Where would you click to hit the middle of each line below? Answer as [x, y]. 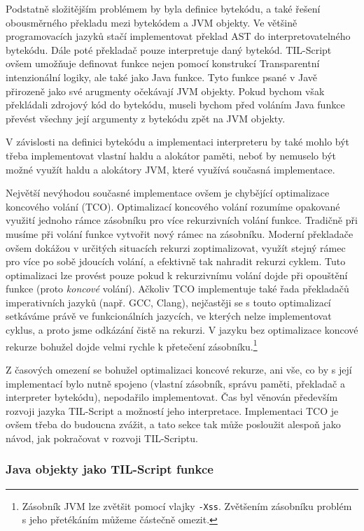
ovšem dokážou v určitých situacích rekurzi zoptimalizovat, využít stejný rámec [176, 247]
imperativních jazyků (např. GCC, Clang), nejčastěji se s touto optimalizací [168, 302]
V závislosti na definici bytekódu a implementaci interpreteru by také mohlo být [178, 142]
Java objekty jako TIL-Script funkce [110, 469]
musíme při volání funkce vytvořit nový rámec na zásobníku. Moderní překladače [180, 233]
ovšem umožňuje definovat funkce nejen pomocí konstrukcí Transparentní [163, 63]
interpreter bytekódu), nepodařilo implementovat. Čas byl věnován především [172, 397]
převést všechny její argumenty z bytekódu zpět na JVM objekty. [146, 118]
